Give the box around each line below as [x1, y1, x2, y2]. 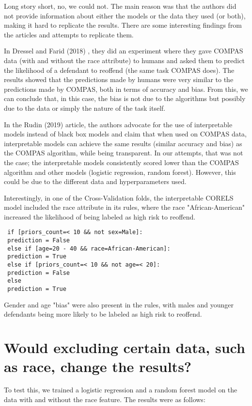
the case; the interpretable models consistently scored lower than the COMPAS [4, 157, 239, 167]
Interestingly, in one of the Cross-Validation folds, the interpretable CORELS [4, 192, 234, 203]
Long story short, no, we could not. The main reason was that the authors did [4, 1, 236, 11]
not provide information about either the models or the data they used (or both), [4, 10, 246, 20]
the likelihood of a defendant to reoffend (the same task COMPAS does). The [4, 65, 235, 75]
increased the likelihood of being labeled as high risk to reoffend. [4, 211, 196, 221]
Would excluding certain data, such [4, 338, 245, 357]
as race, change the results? [4, 356, 192, 376]
